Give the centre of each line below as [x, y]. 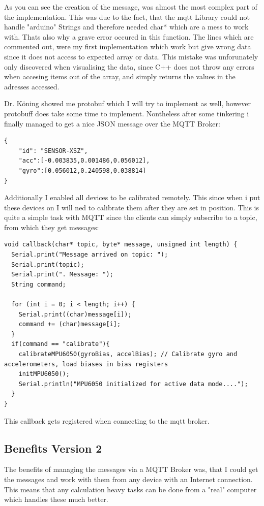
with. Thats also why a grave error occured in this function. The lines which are [129, 36]
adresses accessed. [32, 86]
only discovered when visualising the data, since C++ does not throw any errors [129, 66]
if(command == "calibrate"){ [61, 344]
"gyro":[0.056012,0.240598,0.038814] [82, 170]
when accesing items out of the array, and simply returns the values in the [120, 76]
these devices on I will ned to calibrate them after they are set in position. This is [132, 207]
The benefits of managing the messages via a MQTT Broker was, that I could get [131, 469]
